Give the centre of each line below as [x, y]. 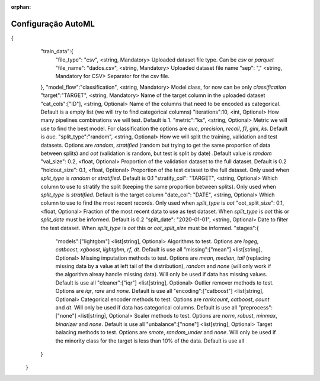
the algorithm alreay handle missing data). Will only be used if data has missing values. [161, 275]
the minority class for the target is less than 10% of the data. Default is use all [150, 341]
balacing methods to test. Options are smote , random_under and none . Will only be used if [166, 332]
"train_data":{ [57, 51]
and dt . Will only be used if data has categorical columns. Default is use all [146, 308]
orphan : [21, 7]
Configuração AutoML [53, 24]
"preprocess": [255, 308]
